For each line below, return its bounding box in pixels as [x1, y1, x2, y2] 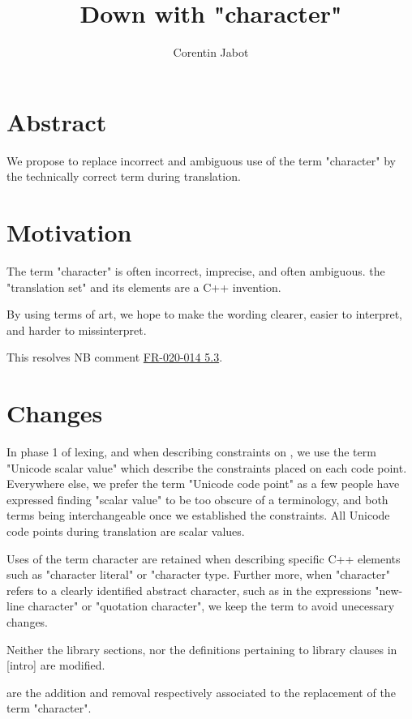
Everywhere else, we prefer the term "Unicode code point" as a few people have [6, 475, 400, 492]
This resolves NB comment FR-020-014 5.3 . [6, 349, 223, 366]
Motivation [6, 216, 132, 249]
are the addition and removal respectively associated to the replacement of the [6, 683, 396, 700]
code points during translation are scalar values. [6, 523, 245, 540]
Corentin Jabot [173, 44, 249, 61]
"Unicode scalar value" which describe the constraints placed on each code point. [6, 459, 407, 476]
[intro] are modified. [6, 657, 105, 674]
